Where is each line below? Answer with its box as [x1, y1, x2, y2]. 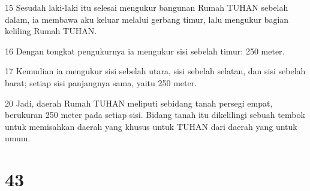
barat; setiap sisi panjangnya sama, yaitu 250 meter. [5, 76, 197, 89]
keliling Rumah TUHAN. [5, 25, 97, 37]
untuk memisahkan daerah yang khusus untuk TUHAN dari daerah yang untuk [5, 120, 297, 132]
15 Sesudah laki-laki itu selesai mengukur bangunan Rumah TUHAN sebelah [5, 1, 288, 13]
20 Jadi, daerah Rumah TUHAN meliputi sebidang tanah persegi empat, [5, 96, 273, 109]
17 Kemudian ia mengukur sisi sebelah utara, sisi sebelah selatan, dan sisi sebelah [5, 65, 306, 77]
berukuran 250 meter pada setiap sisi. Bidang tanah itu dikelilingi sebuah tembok [5, 108, 305, 121]
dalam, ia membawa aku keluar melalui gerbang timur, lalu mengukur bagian [5, 13, 289, 25]
